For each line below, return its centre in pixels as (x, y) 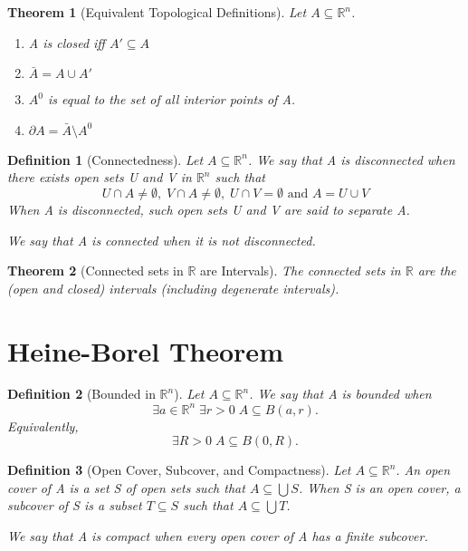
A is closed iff (67, 42)
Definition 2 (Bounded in (81, 394)
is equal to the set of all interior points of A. (172, 99)
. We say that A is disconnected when (351, 159)
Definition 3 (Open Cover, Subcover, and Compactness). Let (179, 470)
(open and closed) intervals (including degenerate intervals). (173, 288)
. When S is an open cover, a (379, 487)
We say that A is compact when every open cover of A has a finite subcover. (218, 535)
